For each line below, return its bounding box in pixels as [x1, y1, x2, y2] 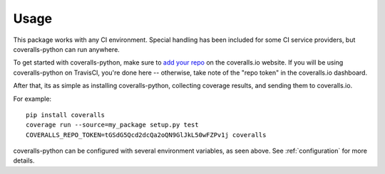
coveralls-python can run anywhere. [13, 45, 120, 53]
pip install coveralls [26, 111, 106, 119]
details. [13, 156, 35, 165]
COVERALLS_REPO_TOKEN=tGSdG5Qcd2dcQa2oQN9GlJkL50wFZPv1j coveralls [26, 131, 267, 138]
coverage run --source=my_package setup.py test [26, 121, 199, 129]
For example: [13, 94, 52, 103]
